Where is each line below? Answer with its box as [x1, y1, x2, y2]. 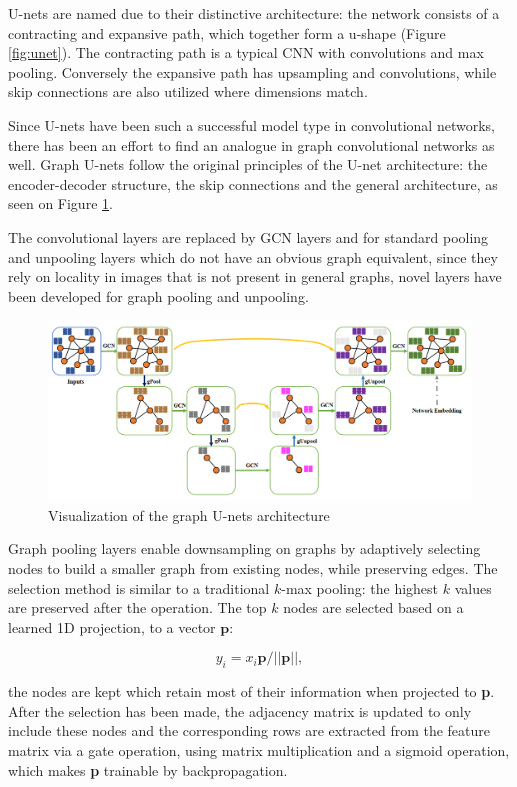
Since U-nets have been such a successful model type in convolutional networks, [8, 114, 495, 135]
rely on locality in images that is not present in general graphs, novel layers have [8, 266, 502, 287]
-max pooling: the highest [281, 577, 439, 598]
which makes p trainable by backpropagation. [8, 759, 288, 780]
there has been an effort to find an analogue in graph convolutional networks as [8, 134, 495, 155]
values [454, 577, 492, 598]
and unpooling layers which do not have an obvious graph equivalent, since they [8, 246, 498, 267]
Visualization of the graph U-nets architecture [48, 504, 330, 525]
